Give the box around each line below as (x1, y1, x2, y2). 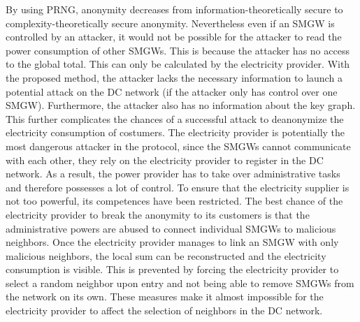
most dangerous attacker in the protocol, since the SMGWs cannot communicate (6, 138, 351, 153)
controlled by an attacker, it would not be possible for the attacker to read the (6, 29, 342, 44)
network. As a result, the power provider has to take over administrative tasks (6, 166, 340, 181)
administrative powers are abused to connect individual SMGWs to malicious (6, 221, 336, 235)
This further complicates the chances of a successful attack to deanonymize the (6, 111, 344, 126)
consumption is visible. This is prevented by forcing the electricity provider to (6, 262, 339, 277)
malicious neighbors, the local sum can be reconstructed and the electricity (6, 248, 326, 263)
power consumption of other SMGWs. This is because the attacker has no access (6, 43, 350, 57)
